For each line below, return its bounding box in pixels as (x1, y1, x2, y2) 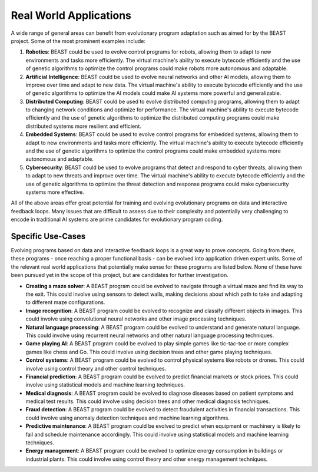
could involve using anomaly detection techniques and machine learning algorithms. (25, 414, 230, 421)
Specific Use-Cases (11, 231, 86, 241)
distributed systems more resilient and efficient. (25, 123, 141, 130)
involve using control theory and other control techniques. (25, 365, 167, 372)
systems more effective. (25, 189, 85, 196)
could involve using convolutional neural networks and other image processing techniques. (25, 315, 247, 322)
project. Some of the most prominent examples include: (11, 37, 145, 44)
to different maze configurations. (25, 299, 105, 306)
